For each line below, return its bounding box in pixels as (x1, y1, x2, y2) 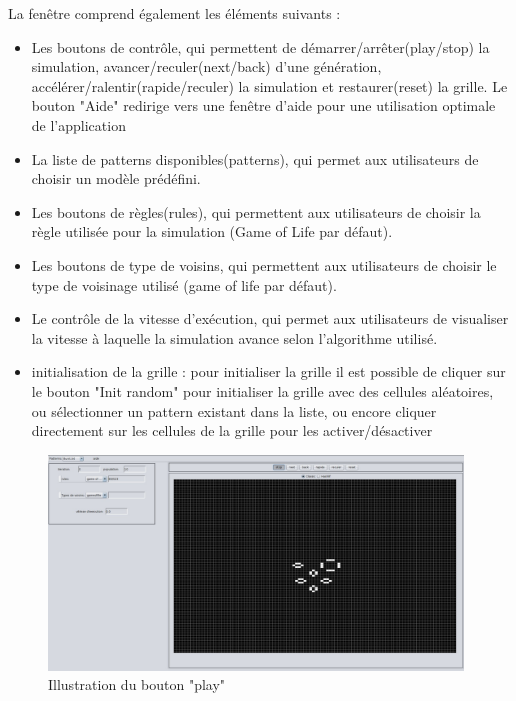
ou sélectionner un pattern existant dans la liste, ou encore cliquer (31, 400, 437, 421)
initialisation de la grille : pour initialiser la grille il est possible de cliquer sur (31, 361, 506, 382)
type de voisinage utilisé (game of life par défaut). (31, 274, 337, 295)
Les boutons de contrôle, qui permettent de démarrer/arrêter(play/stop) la (31, 36, 490, 57)
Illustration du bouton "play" (48, 674, 226, 695)
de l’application (31, 114, 126, 135)
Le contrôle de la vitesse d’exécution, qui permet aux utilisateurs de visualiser (31, 308, 509, 329)
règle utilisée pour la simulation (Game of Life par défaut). (31, 221, 393, 242)
